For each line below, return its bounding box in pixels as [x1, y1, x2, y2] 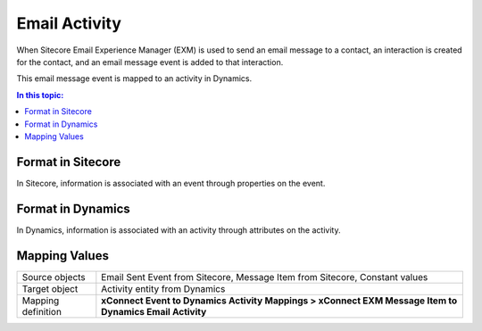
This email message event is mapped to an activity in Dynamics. [16, 73, 253, 84]
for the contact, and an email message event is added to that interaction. [16, 56, 284, 67]
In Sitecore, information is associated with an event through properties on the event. [16, 178, 326, 188]
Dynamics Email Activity [101, 305, 207, 318]
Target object [21, 282, 79, 294]
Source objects [21, 270, 87, 283]
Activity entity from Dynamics [101, 282, 226, 294]
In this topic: [16, 89, 64, 100]
